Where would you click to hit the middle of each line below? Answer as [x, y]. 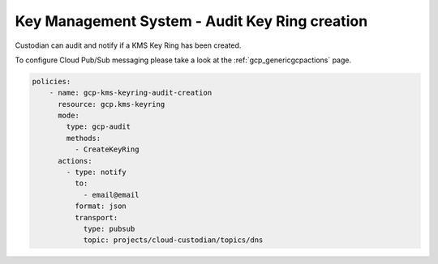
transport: [96, 217]
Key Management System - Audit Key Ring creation [191, 21]
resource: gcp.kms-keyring [112, 104]
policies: [52, 81]
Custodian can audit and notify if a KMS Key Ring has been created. [128, 45]
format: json [101, 206]
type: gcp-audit [99, 127]
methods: [84, 138]
